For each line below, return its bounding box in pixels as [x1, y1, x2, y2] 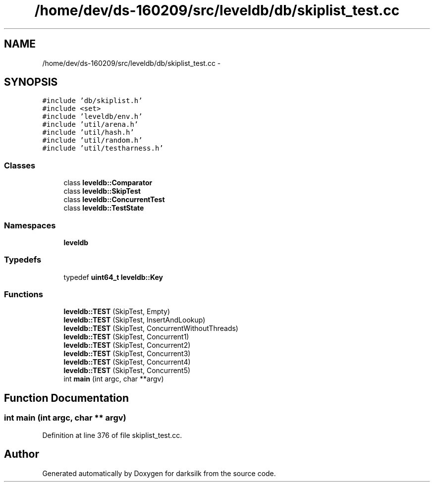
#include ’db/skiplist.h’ [42, 97, 143, 105]
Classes [4, 160, 36, 170]
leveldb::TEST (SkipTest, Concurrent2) [63, 341, 191, 350]
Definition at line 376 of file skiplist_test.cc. [42, 431, 182, 439]
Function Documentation [4, 391, 129, 404]
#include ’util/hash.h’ [42, 128, 134, 137]
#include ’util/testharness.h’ [42, 144, 163, 153]
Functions [4, 289, 43, 300]
